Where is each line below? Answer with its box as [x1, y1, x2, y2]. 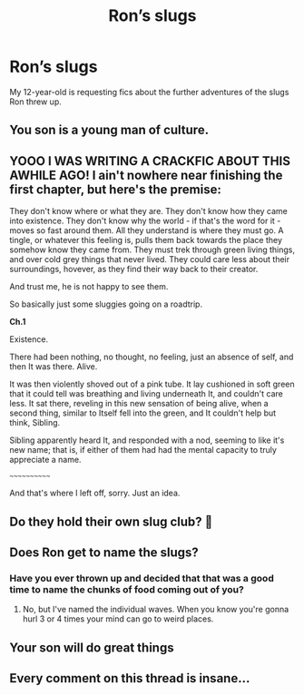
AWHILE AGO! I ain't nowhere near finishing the [9, 167, 283, 182]
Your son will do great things [9, 640, 174, 655]
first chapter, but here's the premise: [9, 181, 222, 197]
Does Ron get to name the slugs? [9, 544, 200, 560]
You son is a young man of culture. [9, 122, 210, 138]
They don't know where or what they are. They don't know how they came [9, 206, 289, 217]
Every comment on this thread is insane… [9, 671, 250, 686]
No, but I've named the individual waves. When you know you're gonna [22, 604, 289, 615]
